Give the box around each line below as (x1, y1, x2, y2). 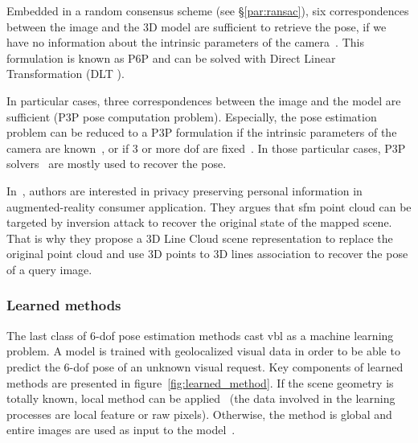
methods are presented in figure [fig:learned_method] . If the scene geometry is (6, 374, 394, 391)
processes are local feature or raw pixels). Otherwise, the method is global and (6, 405, 392, 422)
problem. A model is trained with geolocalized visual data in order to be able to (6, 343, 400, 359)
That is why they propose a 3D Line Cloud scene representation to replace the (6, 229, 393, 246)
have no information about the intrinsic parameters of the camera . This (6, 34, 364, 51)
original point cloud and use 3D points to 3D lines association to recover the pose (6, 245, 408, 262)
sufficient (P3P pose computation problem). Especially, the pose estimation (6, 108, 377, 125)
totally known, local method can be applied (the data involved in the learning (6, 390, 395, 407)
